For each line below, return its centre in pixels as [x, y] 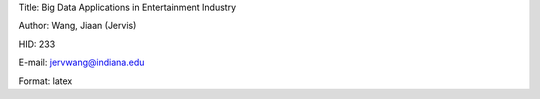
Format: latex [45, 81]
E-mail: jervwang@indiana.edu [81, 62]
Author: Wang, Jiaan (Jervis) [77, 26]
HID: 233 [37, 44]
